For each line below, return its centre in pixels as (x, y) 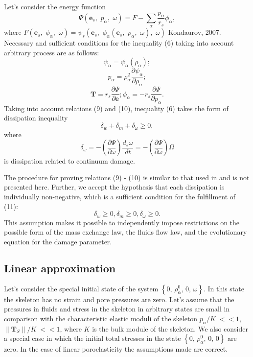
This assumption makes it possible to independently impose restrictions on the (122, 222)
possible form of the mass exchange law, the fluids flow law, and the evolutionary (126, 232)
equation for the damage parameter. (58, 241)
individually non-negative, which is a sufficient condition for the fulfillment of (120, 196)
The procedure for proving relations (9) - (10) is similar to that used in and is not (127, 177)
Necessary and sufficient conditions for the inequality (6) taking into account (119, 43)
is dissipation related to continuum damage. (69, 161)
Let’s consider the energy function (55, 6)
